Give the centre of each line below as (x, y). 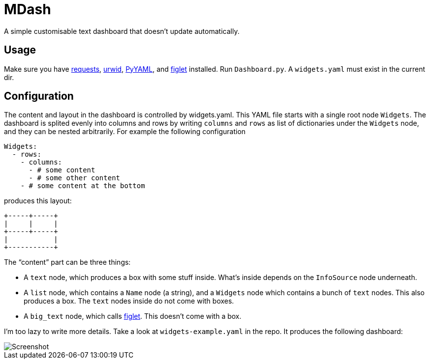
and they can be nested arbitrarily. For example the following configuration (125, 132)
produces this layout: (38, 201)
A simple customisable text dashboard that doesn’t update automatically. (122, 31)
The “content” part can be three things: (67, 262)
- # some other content (75, 178)
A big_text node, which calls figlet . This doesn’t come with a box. (133, 316)
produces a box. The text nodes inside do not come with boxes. (129, 301)
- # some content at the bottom (83, 186)
